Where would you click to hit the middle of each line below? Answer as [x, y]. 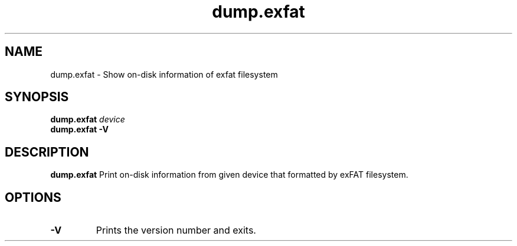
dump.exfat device [88, 119]
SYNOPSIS [37, 97]
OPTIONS [33, 197]
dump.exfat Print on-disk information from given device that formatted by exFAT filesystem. [229, 175]
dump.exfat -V [79, 129]
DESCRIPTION [47, 152]
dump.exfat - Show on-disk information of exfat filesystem [164, 74]
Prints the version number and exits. [176, 230]
